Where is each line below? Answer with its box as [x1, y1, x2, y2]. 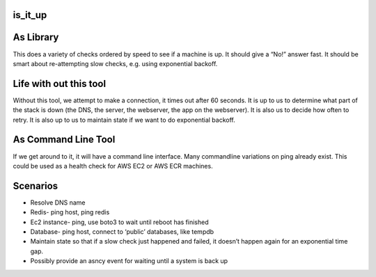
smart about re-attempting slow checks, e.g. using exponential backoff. [13, 59, 218, 68]
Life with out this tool [13, 77, 107, 90]
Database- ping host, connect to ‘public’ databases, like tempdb [30, 227, 214, 236]
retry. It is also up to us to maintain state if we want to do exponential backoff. [13, 116, 236, 124]
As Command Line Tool [13, 134, 116, 145]
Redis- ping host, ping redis [30, 208, 110, 216]
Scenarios [13, 180, 58, 191]
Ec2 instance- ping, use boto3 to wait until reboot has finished [30, 218, 209, 226]
